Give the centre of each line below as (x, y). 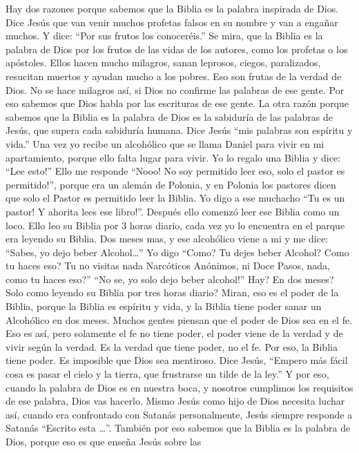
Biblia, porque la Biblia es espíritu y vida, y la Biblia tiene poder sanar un (164, 306)
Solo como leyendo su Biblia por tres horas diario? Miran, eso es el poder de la (172, 292)
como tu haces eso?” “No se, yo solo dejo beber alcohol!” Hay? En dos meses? (170, 279)
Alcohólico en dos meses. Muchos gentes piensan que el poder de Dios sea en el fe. (179, 319)
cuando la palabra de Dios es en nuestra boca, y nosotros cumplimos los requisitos (179, 387)
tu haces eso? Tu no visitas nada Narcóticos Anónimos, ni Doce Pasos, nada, (168, 266)
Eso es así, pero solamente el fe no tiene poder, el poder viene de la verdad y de (174, 333)
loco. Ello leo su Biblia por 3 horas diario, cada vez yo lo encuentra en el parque (175, 225)
